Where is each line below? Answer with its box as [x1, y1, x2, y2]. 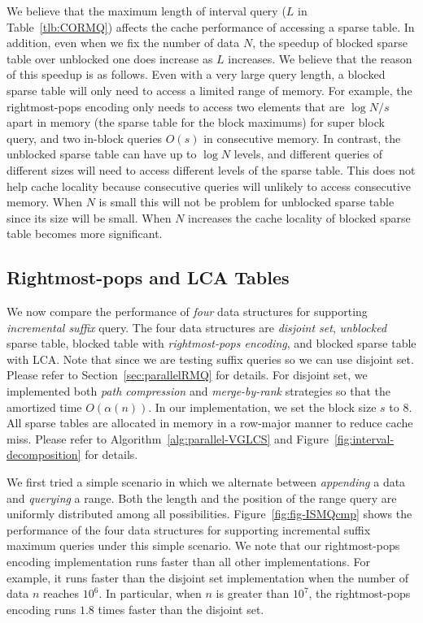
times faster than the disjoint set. [98, 600, 264, 617]
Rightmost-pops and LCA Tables [7, 265, 290, 290]
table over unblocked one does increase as [7, 50, 213, 67]
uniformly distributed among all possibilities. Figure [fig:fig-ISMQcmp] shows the [7, 505, 412, 522]
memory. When [7, 193, 82, 210]
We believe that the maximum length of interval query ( [7, 2, 286, 19]
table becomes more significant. [7, 225, 163, 242]
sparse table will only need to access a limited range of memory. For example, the [7, 81, 412, 98]
